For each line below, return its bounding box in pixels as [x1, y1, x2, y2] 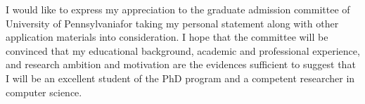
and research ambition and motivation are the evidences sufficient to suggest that [6, 57, 356, 72]
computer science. [6, 84, 82, 99]
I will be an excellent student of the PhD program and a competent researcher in [6, 70, 355, 85]
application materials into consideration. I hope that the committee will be [6, 30, 328, 44]
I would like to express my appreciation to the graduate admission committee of [6, 2, 350, 16]
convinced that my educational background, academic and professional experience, [6, 43, 360, 58]
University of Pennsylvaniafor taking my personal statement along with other [6, 15, 339, 30]
